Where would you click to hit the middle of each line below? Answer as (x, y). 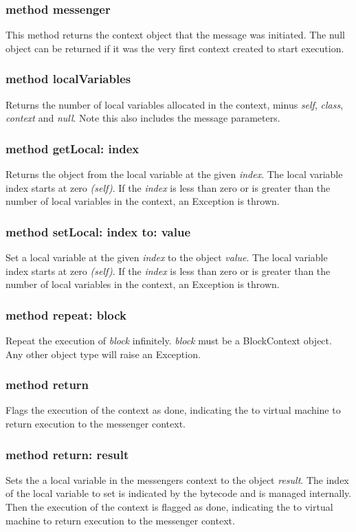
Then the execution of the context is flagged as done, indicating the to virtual (169, 507)
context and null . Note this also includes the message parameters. (143, 118)
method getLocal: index (73, 148)
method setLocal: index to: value (98, 231)
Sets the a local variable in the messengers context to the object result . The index (177, 479)
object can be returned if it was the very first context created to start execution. (175, 48)
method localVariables (68, 79)
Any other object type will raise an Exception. (103, 354)
